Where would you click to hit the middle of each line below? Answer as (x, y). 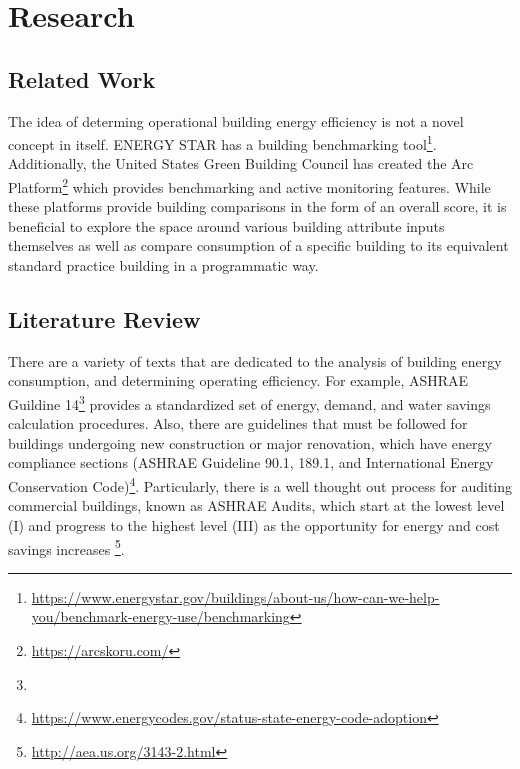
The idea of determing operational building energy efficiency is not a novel (236, 120)
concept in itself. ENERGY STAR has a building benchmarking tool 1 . (222, 142)
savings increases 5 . (66, 547)
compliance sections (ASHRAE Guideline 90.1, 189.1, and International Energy (251, 462)
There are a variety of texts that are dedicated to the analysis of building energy (255, 360)
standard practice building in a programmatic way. (163, 265)
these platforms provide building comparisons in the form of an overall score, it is (257, 206)
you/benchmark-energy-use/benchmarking (160, 616)
